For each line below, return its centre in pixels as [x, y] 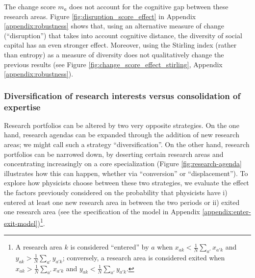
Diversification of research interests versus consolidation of [122, 95]
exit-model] [21, 223]
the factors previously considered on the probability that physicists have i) [116, 192]
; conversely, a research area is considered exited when [144, 257]
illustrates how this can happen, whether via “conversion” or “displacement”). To [126, 173]
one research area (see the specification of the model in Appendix [102, 212]
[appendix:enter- [227, 212]
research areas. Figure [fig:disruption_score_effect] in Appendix [100, 16]
